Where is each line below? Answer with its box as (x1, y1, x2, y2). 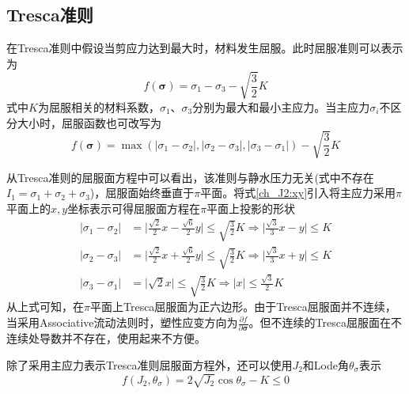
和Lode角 (302, 356, 350, 373)
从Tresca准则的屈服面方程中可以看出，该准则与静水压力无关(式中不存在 (6, 169, 374, 185)
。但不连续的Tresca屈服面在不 (248, 314, 402, 330)
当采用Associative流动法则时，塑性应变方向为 (6, 314, 238, 330)
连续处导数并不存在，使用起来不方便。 (6, 330, 206, 347)
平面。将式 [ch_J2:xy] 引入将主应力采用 (200, 184, 396, 201)
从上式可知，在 (6, 298, 84, 315)
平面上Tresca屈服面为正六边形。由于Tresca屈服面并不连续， (89, 298, 396, 315)
